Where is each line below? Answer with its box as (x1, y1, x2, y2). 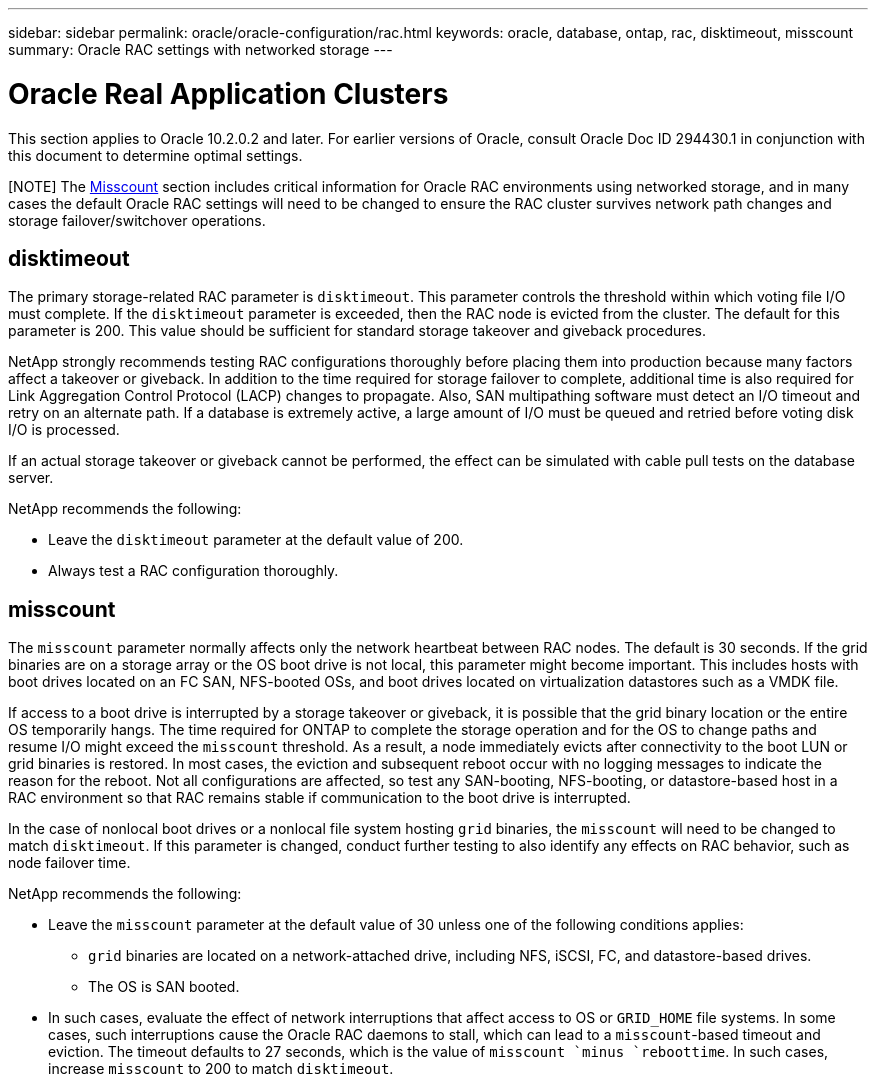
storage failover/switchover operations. (8, 211, 266, 229)
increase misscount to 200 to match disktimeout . (48, 1060, 394, 1078)
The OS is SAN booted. (88, 978, 240, 996)
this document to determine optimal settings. (8, 146, 303, 164)
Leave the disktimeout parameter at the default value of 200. (48, 531, 464, 549)
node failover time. (8, 854, 131, 872)
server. (8, 469, 54, 487)
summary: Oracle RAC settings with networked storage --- (8, 41, 393, 58)
